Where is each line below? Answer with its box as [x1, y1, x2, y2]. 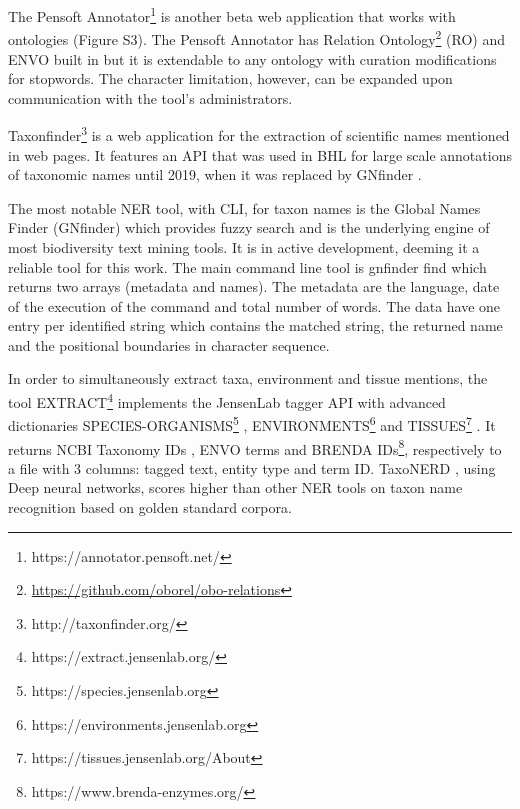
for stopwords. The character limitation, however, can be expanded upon [8, 68, 453, 89]
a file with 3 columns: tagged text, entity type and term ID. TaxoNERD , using [8, 457, 496, 478]
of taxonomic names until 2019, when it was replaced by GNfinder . [8, 164, 422, 185]
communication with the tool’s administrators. [8, 87, 293, 108]
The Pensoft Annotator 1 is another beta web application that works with [8, 3, 456, 26]
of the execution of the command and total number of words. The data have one [8, 295, 501, 316]
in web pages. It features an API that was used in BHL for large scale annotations [8, 144, 512, 165]
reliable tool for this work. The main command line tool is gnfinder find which [8, 256, 487, 277]
